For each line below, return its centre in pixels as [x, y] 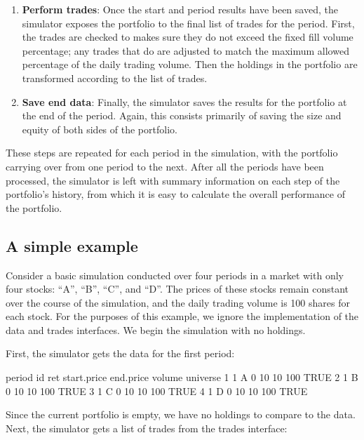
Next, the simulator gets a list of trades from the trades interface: [147, 428]
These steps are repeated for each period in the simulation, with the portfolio [172, 153]
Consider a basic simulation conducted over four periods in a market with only [175, 275]
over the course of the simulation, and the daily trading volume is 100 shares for [178, 302]
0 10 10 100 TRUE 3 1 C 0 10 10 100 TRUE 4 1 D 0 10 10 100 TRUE [157, 391]
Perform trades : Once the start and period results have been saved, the [180, 9]
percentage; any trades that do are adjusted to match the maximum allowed [186, 50]
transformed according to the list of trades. [115, 78]
